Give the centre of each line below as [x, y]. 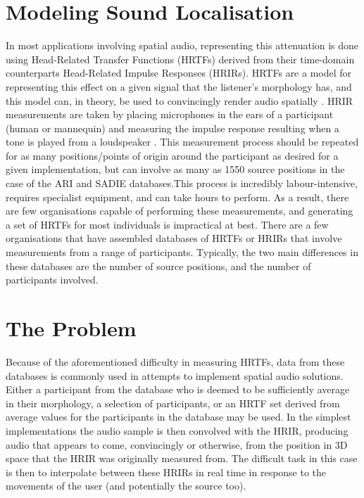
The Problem [71, 328]
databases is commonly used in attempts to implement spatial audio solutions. [175, 375]
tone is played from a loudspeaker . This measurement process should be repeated [182, 142]
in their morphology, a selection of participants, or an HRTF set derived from [173, 403]
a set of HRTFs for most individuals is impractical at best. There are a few [167, 224]
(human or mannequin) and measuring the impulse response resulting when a [172, 128]
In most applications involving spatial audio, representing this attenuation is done [182, 45]
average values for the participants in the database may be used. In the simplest [178, 417]
